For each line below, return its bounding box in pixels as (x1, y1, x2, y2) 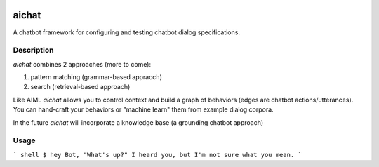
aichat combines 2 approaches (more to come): (13, 60, 151, 68)
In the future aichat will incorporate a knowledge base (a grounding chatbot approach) (13, 118, 264, 126)
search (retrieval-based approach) (30, 83, 131, 91)
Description (13, 46, 54, 55)
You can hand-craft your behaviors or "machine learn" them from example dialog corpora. (13, 105, 274, 114)
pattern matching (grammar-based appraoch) (30, 73, 163, 81)
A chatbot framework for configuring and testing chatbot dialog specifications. (13, 28, 240, 36)
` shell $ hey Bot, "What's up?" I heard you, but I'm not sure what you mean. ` (13, 151, 302, 159)
